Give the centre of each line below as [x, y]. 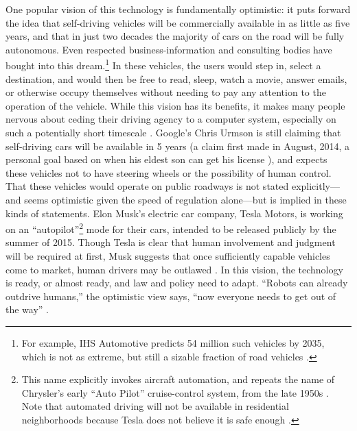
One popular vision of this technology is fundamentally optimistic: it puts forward [178, 9]
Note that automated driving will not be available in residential [155, 406]
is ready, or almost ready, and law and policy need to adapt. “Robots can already [177, 283]
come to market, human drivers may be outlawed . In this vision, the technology [174, 269]
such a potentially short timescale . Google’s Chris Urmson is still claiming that [173, 132]
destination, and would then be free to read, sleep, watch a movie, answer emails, [176, 78]
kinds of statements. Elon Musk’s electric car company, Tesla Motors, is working [174, 213]
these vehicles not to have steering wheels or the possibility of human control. [169, 172]
